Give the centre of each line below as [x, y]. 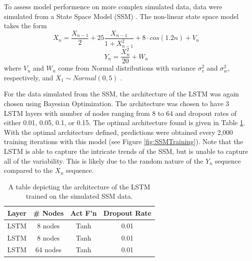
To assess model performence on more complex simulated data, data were [113, 6]
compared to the [28, 170]
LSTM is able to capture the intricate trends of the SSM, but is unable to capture [126, 151]
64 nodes [49, 250]
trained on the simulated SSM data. [79, 196]
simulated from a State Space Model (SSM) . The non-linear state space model [121, 16]
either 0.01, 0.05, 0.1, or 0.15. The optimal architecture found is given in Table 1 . [125, 122]
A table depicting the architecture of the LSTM [79, 186]
